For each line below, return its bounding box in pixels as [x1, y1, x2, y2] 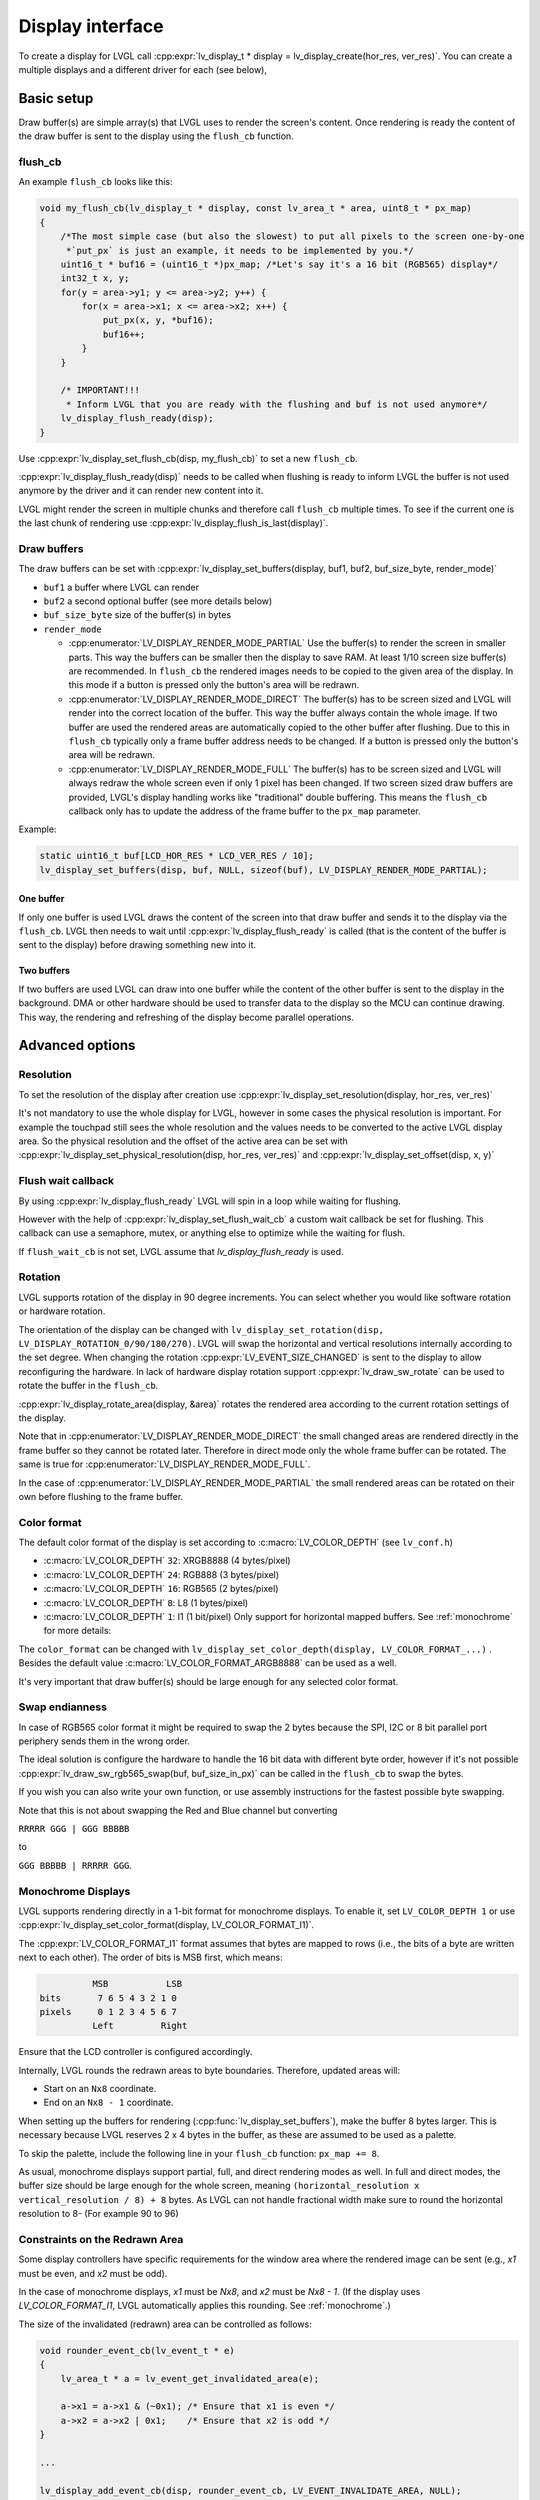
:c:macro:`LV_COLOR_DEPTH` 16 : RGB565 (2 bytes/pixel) [43, 1583, 279, 1595]
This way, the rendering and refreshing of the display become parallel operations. [18, 1011, 355, 1023]
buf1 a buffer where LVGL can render [43, 581, 200, 593]
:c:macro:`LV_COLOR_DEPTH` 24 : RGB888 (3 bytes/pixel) [43, 1568, 280, 1580]
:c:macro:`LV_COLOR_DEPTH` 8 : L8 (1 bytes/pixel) [43, 1596, 249, 1609]
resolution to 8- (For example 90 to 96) [18, 2208, 179, 2220]
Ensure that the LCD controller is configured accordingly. [18, 2046, 253, 2058]
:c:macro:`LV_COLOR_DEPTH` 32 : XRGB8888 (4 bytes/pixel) [43, 1555, 291, 1567]
